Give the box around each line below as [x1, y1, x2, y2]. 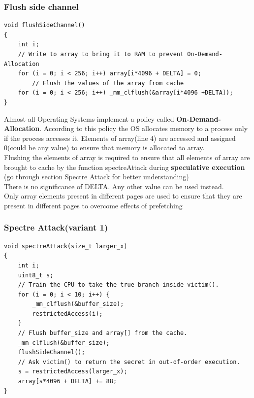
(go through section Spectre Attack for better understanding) [4, 171, 189, 182]
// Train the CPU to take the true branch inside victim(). [18, 281, 219, 289]
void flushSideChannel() [4, 22, 85, 29]
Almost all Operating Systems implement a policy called [4, 113, 174, 124]
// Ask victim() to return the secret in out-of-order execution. [18, 358, 240, 365]
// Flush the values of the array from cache [32, 79, 184, 87]
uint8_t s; [18, 271, 54, 279]
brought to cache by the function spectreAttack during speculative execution [4, 162, 245, 172]
